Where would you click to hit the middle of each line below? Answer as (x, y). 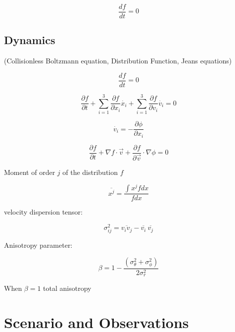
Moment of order (30, 172)
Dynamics (30, 40)
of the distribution (90, 172)
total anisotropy (67, 288)
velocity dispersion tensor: (43, 212)
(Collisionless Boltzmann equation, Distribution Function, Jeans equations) (118, 61)
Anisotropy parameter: (38, 245)
